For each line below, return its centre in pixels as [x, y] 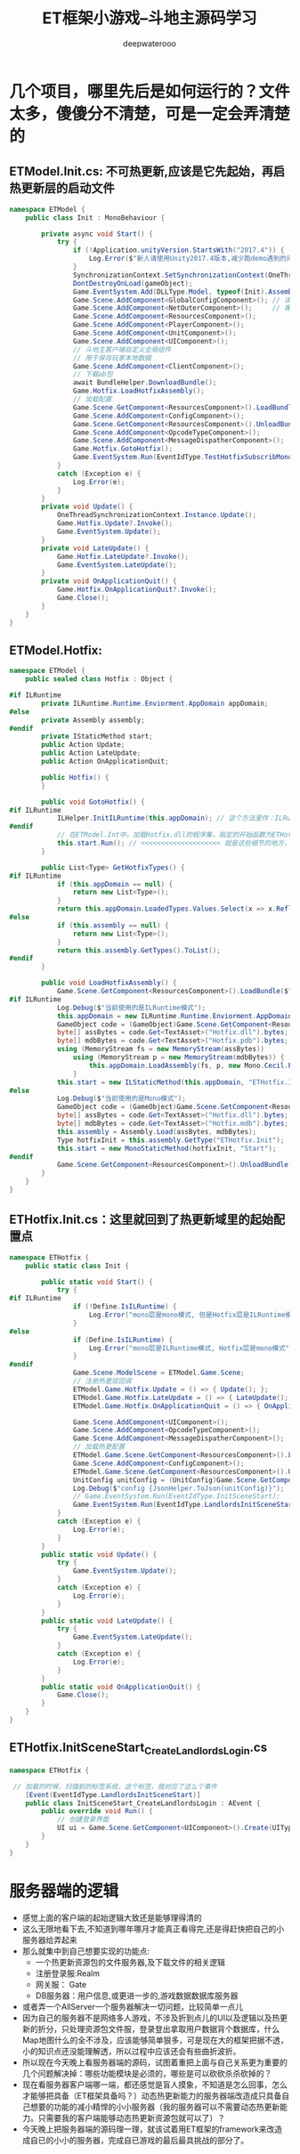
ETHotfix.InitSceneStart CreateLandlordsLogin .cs [138, 1749]
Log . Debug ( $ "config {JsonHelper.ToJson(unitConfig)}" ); [178, 1488]
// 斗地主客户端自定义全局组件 [122, 349]
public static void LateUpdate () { [107, 1621]
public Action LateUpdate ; [91, 753]
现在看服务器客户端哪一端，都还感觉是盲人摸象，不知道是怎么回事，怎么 [154, 2085]
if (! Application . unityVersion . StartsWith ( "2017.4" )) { [178, 250]
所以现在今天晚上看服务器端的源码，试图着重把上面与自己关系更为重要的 [154, 2062]
